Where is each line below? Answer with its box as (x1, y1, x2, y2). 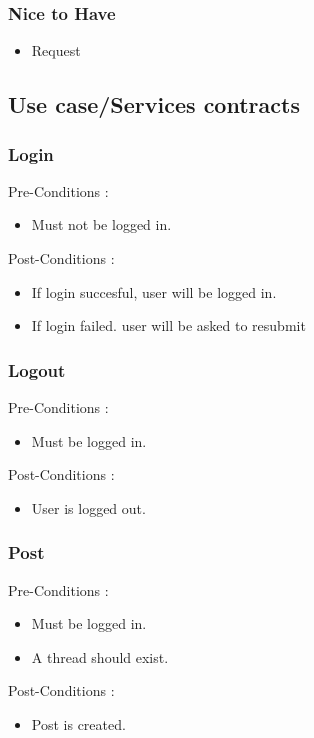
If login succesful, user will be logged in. (31, 281, 277, 302)
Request (31, 40, 81, 61)
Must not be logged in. (31, 214, 172, 235)
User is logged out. (31, 497, 146, 518)
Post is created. (31, 713, 126, 734)
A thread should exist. (31, 646, 169, 667)
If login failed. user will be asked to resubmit (31, 315, 306, 336)
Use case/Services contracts (8, 89, 300, 120)
